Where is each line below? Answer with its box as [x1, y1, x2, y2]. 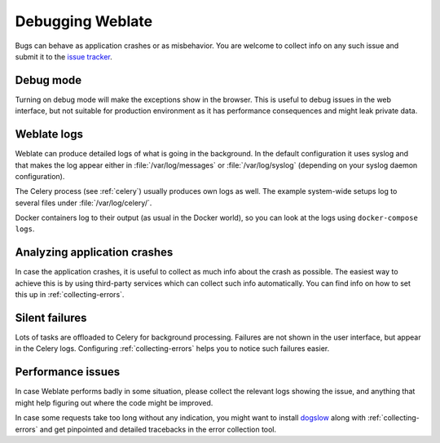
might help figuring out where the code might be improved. [15, 397, 213, 407]
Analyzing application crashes [15, 245, 174, 260]
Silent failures [15, 310, 87, 325]
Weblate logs [15, 127, 83, 142]
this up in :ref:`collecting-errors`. [15, 290, 125, 300]
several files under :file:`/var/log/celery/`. [15, 198, 152, 208]
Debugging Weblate [15, 12, 153, 30]
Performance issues [15, 365, 121, 379]
